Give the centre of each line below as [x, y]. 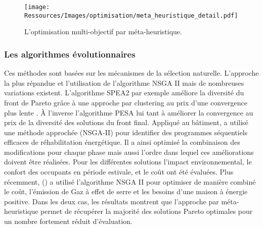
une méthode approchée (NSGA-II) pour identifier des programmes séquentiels [126, 132]
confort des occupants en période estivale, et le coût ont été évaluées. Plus [119, 172]
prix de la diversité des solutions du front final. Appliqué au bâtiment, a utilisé [126, 122]
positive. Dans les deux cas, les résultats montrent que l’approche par [112, 201]
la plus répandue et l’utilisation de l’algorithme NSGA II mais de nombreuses [124, 82]
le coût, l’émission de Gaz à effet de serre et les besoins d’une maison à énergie [126, 191]
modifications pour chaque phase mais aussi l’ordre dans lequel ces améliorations [129, 152]
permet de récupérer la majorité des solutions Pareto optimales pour [147, 211]
